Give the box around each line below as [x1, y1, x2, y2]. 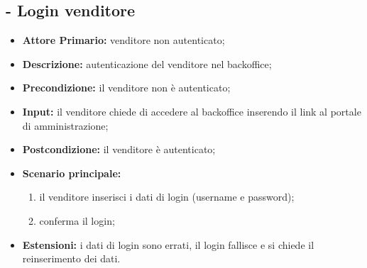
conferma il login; [39, 213, 115, 228]
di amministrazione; [22, 118, 109, 133]
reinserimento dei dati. [22, 251, 121, 266]
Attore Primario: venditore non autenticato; [22, 33, 225, 48]
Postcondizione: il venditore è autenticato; [22, 142, 216, 157]
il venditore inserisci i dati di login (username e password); [39, 189, 295, 204]
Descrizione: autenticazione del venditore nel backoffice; [22, 56, 272, 71]
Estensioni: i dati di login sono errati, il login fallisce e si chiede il [22, 237, 314, 252]
